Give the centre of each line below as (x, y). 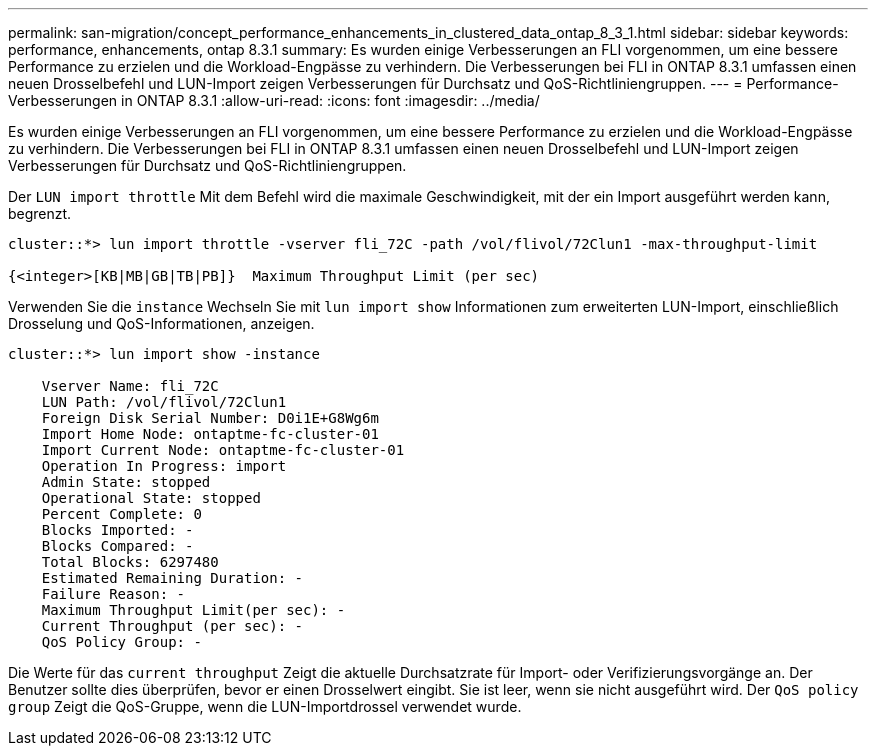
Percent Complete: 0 (121, 514)
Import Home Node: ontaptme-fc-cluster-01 (210, 434)
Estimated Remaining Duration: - (172, 578)
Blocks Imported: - (117, 530)
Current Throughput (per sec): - (172, 626)
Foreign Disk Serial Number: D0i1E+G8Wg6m (210, 418)
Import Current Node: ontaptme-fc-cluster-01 (223, 450)
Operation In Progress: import (164, 466)
